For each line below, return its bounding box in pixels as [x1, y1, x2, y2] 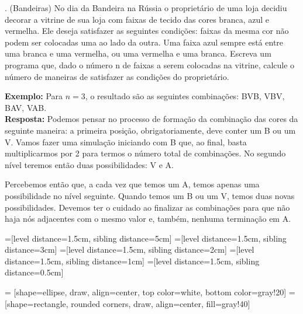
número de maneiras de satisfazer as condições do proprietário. [5, 70, 229, 82]
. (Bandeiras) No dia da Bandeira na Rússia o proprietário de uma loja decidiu [5, 2, 287, 13]
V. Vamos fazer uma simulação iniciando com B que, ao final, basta [5, 135, 247, 148]
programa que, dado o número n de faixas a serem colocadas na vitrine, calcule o [5, 58, 295, 71]
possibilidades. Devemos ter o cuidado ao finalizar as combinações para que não [5, 201, 290, 213]
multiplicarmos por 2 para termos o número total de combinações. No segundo [5, 147, 286, 159]
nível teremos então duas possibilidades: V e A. [5, 158, 174, 170]
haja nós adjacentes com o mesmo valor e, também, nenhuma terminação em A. [5, 212, 291, 225]
